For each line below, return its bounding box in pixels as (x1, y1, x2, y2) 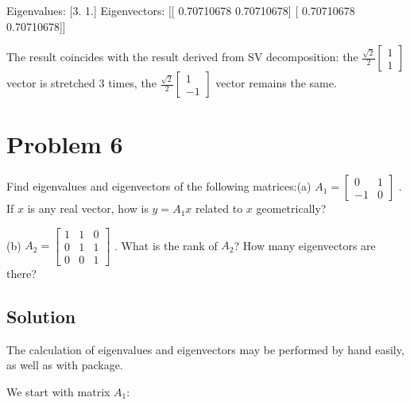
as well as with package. (6, 357, 123, 373)
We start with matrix (6, 383, 110, 399)
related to (195, 200, 243, 217)
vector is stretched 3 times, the (6, 75, 157, 91)
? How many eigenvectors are (234, 237, 376, 253)
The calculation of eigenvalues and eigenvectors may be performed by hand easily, (6, 341, 404, 357)
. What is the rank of (114, 237, 218, 253)
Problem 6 (6, 128, 123, 160)
